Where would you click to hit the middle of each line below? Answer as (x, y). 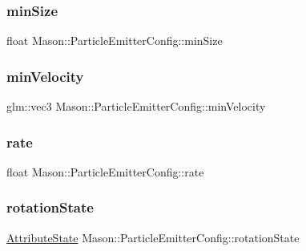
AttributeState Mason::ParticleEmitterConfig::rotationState (153, 237)
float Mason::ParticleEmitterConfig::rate (105, 171)
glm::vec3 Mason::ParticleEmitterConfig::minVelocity (136, 106)
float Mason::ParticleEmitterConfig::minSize (115, 40)
